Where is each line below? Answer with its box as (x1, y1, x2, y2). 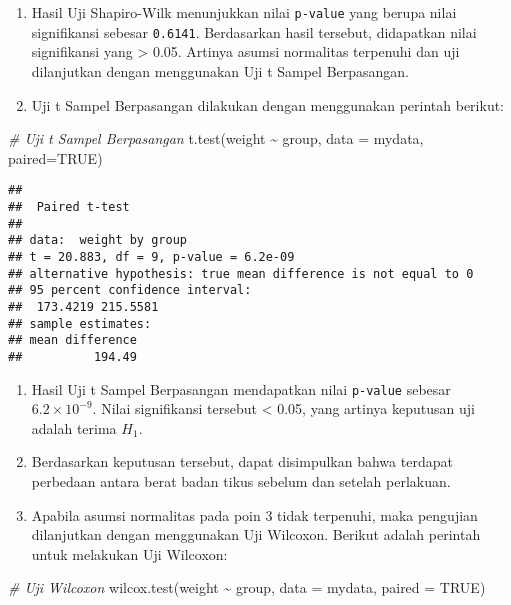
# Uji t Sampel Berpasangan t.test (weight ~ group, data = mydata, (8, 128, 424, 149)
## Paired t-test (8, 199, 130, 214)
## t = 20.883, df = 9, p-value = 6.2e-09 (8, 249, 295, 264)
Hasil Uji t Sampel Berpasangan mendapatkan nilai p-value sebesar (31, 378, 451, 399)
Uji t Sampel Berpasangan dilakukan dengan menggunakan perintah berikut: (31, 94, 505, 115)
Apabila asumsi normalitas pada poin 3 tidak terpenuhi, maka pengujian (31, 504, 478, 525)
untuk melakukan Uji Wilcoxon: (31, 543, 228, 564)
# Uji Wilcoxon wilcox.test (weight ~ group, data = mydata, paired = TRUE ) (8, 577, 486, 598)
